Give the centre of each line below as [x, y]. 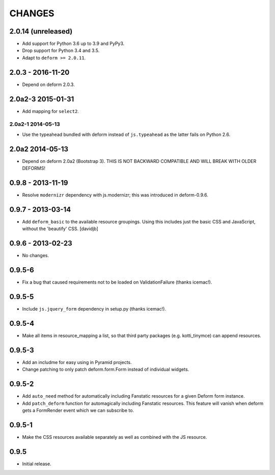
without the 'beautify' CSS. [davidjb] [60, 229]
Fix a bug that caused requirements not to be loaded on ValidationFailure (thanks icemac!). [117, 282]
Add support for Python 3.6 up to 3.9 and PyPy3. [73, 44]
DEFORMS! [34, 169]
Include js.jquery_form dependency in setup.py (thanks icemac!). [94, 309]
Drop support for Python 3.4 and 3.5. [61, 50]
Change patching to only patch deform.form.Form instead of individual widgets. [106, 370]
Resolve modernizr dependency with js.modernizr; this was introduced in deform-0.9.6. [115, 195]
